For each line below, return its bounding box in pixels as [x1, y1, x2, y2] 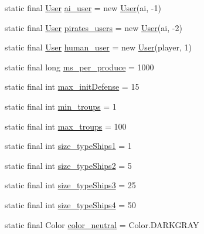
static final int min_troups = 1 [5, 100, 117, 112]
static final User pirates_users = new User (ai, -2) [5, 21, 182, 33]
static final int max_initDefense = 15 [5, 80, 140, 93]
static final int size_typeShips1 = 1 [5, 140, 132, 152]
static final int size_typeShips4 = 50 [5, 198, 136, 211]
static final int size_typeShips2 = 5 [5, 159, 132, 171]
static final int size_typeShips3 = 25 [5, 179, 136, 191]
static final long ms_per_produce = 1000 [5, 60, 154, 73]
